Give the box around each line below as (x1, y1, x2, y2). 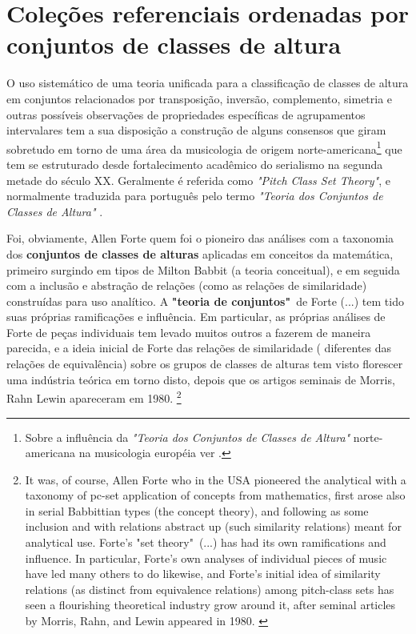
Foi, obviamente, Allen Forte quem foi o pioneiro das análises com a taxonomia (6, 230, 394, 247)
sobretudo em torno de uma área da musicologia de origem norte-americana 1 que (6, 138, 402, 157)
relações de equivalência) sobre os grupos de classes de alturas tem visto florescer (6, 355, 403, 372)
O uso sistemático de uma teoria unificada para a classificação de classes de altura (6, 74, 409, 91)
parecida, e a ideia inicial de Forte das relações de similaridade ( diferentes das (6, 339, 392, 356)
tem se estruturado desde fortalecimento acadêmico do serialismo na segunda (6, 155, 383, 172)
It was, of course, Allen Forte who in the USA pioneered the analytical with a (25, 471, 406, 488)
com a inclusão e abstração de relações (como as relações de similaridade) (6, 277, 367, 294)
